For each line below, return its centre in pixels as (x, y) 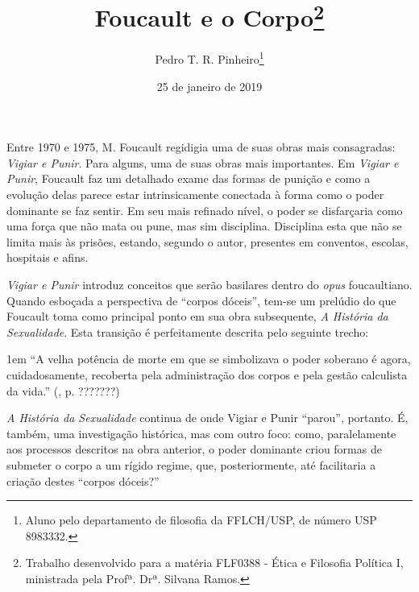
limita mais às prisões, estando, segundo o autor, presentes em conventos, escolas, (207, 241)
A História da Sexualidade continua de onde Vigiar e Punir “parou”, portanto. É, (207, 418)
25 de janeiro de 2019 (209, 86)
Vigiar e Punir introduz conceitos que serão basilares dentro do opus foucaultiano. (209, 285)
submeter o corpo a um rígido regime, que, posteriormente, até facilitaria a (191, 464)
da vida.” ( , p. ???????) (63, 390)
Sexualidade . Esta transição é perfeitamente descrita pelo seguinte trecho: (188, 331)
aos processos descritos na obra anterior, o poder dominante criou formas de (194, 449)
